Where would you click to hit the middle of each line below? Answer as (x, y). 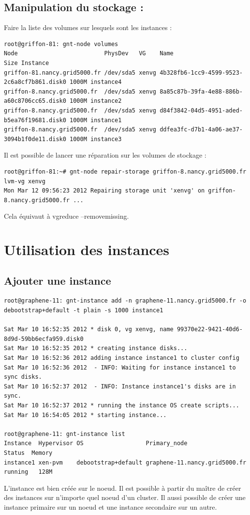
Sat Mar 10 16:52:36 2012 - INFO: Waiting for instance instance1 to (120, 367)
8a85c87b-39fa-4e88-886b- (201, 91)
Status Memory (28, 453)
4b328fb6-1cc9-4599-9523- (201, 72)
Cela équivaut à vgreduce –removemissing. (66, 216)
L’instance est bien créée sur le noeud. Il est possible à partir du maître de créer (123, 488)
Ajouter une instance (58, 280)
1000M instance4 (96, 82)
